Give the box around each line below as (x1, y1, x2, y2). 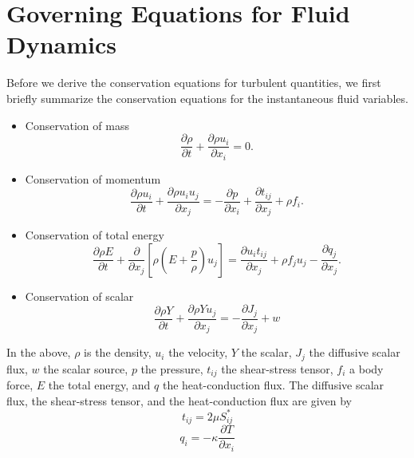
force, (6, 377, 34, 393)
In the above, (6, 344, 71, 361)
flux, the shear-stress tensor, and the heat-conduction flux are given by (6, 392, 352, 409)
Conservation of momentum (25, 170, 161, 187)
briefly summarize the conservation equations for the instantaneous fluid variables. (6, 89, 408, 106)
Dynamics (6, 28, 117, 61)
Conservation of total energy (25, 227, 164, 243)
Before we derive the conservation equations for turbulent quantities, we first (6, 74, 381, 91)
